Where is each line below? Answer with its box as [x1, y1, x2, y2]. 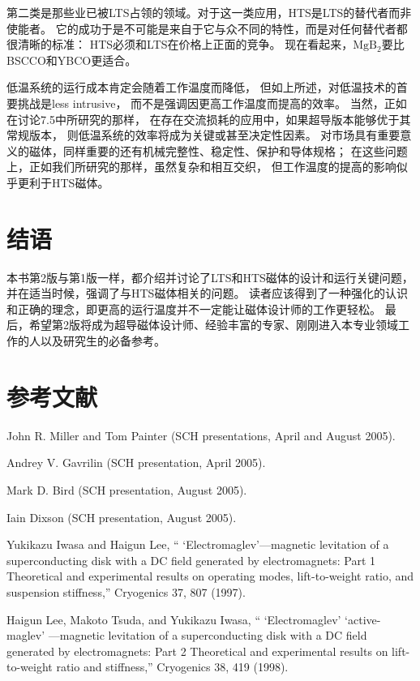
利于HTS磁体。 [28, 173, 109, 191]
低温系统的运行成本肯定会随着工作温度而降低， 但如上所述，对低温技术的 [6, 79, 396, 96]
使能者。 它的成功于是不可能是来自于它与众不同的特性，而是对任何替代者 [6, 19, 396, 36]
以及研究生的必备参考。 [40, 332, 165, 349]
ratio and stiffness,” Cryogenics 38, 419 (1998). [56, 658, 289, 675]
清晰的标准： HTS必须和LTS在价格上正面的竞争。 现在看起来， [17, 36, 354, 53]
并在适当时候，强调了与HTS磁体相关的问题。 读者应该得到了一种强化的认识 [6, 285, 409, 302]
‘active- [345, 610, 381, 627]
